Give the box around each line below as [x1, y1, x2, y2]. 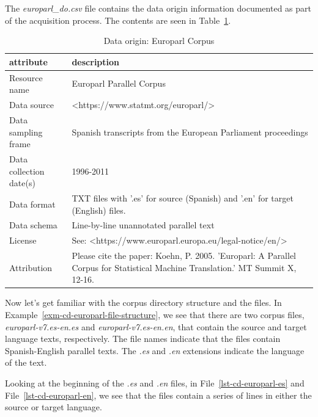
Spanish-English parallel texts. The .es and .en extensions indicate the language [5, 344, 305, 357]
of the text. [5, 356, 47, 369]
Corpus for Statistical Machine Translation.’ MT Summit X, [72, 261, 297, 274]
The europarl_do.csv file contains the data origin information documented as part [5, 2, 311, 14]
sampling [9, 125, 43, 138]
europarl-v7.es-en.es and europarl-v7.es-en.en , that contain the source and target [5, 320, 307, 333]
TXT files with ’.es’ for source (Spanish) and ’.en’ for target [72, 191, 294, 204]
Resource [9, 71, 43, 84]
